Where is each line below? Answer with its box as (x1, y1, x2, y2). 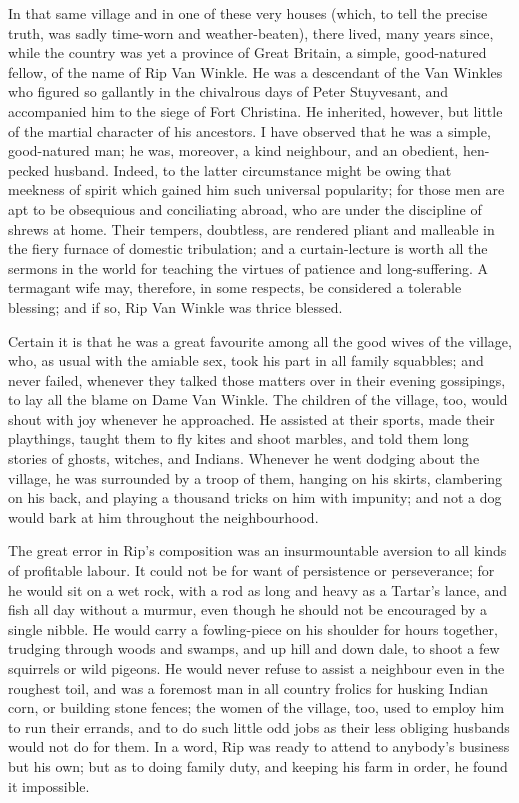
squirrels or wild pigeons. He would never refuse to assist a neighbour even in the (8, 658, 505, 678)
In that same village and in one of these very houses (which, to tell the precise (8, 3, 488, 23)
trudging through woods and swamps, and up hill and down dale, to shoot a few (8, 638, 500, 659)
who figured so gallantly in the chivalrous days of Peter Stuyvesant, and (8, 81, 449, 102)
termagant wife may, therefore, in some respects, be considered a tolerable (8, 277, 462, 298)
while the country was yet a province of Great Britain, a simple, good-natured (8, 42, 487, 63)
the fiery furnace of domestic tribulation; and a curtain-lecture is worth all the (8, 238, 488, 259)
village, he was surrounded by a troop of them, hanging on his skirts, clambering (8, 467, 503, 488)
